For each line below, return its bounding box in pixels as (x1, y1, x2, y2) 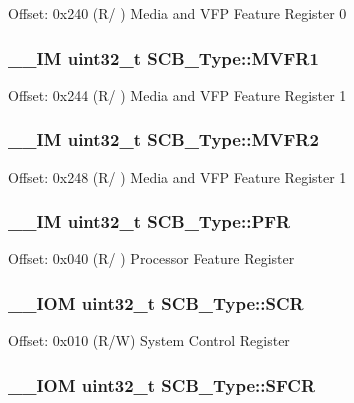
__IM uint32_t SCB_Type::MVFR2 (8, 127, 319, 152)
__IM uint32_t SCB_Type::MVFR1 (8, 45, 319, 70)
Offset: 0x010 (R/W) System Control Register (8, 330, 290, 351)
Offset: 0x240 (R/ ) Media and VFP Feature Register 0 (8, 3, 347, 23)
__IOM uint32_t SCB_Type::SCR (8, 290, 304, 315)
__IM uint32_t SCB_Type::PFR (8, 209, 291, 234)
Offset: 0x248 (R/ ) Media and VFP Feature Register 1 (8, 166, 347, 187)
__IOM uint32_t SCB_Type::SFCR (8, 372, 316, 397)
